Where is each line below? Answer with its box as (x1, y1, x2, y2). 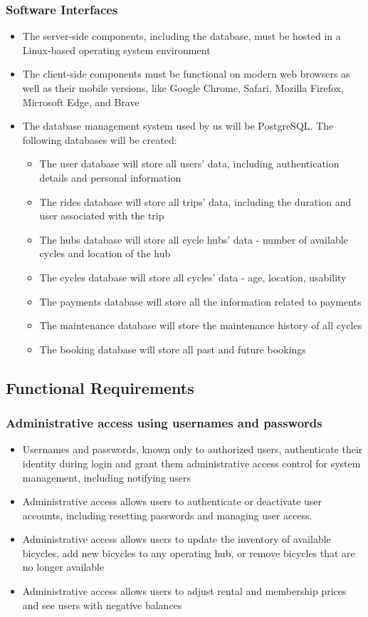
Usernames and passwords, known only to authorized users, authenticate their (22, 442, 363, 457)
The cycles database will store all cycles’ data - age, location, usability (39, 269, 347, 284)
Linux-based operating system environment (22, 42, 211, 57)
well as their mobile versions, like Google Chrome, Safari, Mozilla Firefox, (22, 81, 344, 95)
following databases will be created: (22, 132, 177, 147)
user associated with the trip (39, 208, 164, 223)
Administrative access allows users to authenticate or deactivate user (22, 494, 322, 509)
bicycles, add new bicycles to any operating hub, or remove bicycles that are (22, 545, 355, 560)
